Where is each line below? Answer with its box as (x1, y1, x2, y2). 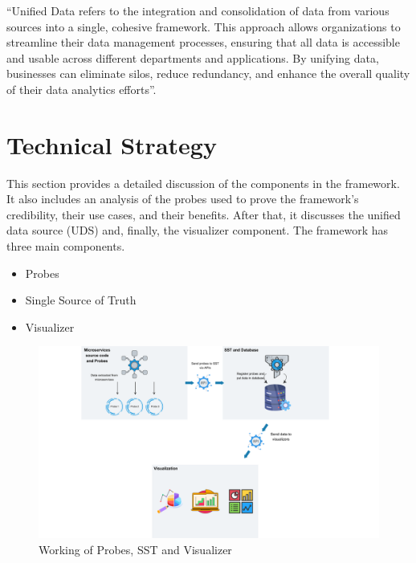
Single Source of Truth (25, 292, 137, 308)
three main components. (6, 238, 125, 255)
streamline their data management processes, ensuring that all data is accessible (6, 34, 400, 51)
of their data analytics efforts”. (6, 80, 157, 97)
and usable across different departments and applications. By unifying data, (6, 49, 379, 66)
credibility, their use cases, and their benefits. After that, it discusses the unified (6, 206, 401, 222)
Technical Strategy (6, 128, 217, 161)
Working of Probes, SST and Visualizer (39, 541, 232, 557)
